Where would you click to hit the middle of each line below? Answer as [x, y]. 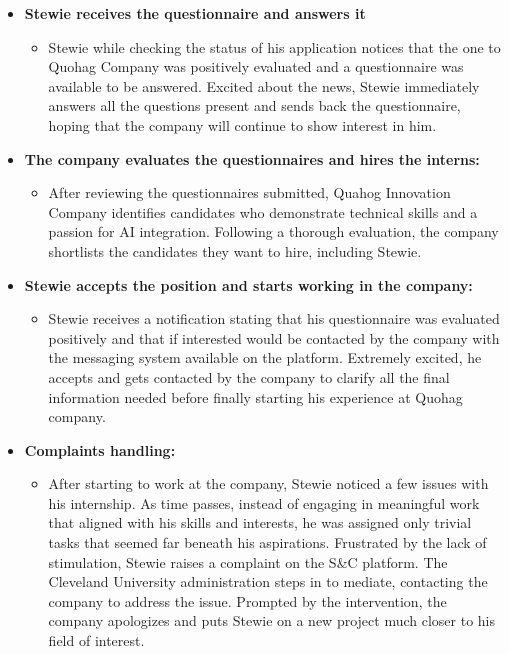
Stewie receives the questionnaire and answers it [195, 13]
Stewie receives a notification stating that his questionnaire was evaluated [274, 318]
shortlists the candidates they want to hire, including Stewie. [235, 250]
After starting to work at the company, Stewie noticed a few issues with [268, 483]
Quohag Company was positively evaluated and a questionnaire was [256, 66]
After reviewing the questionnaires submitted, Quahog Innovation [249, 192]
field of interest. [96, 640]
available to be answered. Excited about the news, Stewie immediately [264, 85]
